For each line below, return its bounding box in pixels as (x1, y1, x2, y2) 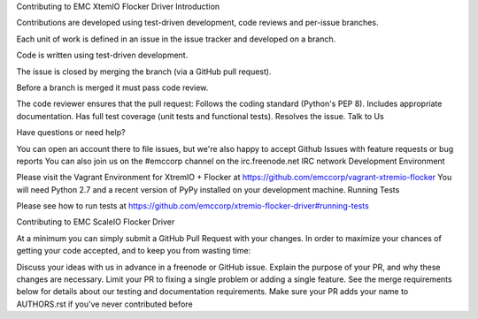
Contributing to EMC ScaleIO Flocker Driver (16, 216, 175, 227)
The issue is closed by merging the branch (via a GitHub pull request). (16, 66, 272, 77)
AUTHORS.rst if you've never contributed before (16, 299, 194, 309)
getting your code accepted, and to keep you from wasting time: (16, 246, 251, 256)
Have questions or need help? (16, 127, 126, 138)
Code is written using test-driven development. (16, 49, 189, 61)
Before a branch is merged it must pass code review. (16, 82, 209, 93)
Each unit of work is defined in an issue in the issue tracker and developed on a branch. (16, 34, 336, 44)
